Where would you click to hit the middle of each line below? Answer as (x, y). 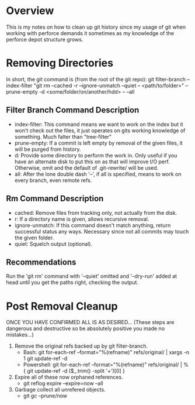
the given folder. (34, 238)
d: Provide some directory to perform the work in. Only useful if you (96, 155)
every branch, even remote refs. (53, 180)
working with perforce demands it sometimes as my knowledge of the (90, 33)
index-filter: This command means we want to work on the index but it (99, 124)
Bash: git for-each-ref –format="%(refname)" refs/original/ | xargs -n (106, 352)
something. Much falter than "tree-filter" (63, 136)
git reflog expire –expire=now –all (63, 383)
